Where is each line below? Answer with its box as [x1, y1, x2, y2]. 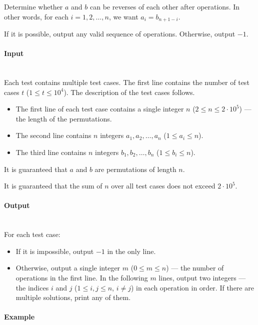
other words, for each [4, 11, 68, 21]
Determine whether [4, 1, 63, 11]
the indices [15, 282, 49, 292]
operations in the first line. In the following [15, 272, 148, 282]
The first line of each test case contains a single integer [15, 103, 184, 114]
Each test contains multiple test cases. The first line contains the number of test [4, 77, 249, 87]
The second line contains [15, 130, 91, 140]
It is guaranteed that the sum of [4, 180, 102, 191]
